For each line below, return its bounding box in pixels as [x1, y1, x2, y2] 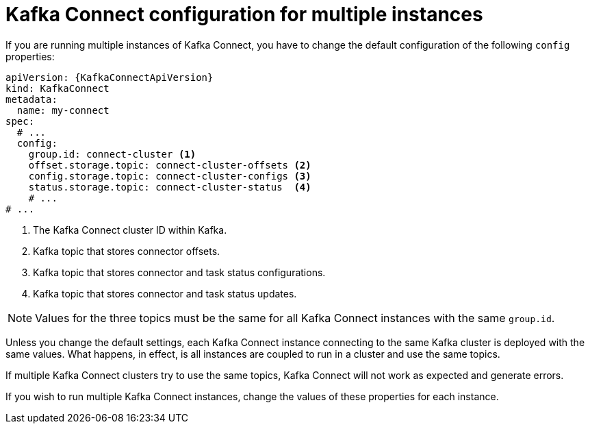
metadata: [5, 93, 57, 105]
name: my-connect [16, 104, 110, 116]
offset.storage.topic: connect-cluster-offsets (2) [28, 159, 311, 171]
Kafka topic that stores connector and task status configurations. [33, 266, 326, 278]
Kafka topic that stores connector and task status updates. [33, 287, 297, 299]
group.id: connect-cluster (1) [28, 148, 196, 160]
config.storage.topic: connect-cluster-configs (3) [28, 170, 311, 182]
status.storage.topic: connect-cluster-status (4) [28, 181, 311, 193]
